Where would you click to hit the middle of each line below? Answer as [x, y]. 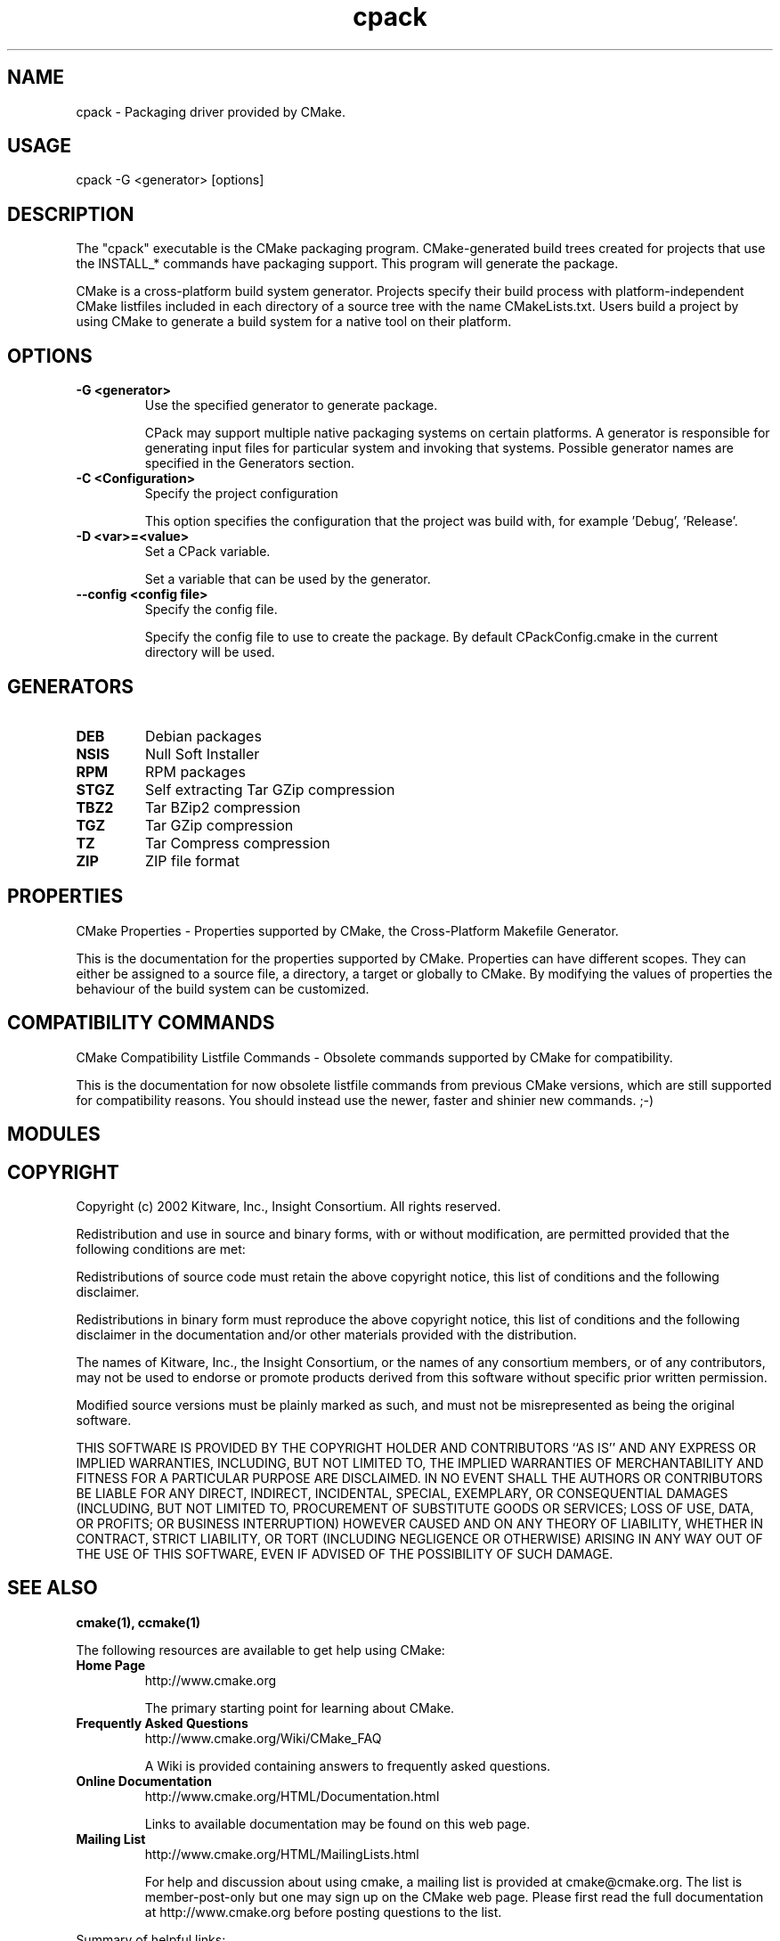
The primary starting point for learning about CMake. [300, 1708]
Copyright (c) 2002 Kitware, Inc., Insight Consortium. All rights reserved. [288, 1206]
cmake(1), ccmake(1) [138, 1622]
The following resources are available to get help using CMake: [260, 1650]
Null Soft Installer [202, 753]
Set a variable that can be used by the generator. [288, 579]
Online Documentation [144, 1781]
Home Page [111, 1665]
